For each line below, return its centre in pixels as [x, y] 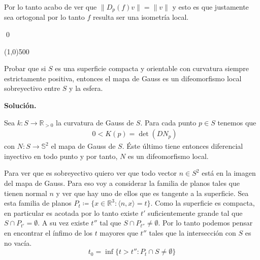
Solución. [20, 105]
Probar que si [25, 68]
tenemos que [237, 122]
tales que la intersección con [192, 232]
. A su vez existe [63, 223]
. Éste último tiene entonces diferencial [183, 146]
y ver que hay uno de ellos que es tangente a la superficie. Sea [152, 193]
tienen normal [26, 193]
